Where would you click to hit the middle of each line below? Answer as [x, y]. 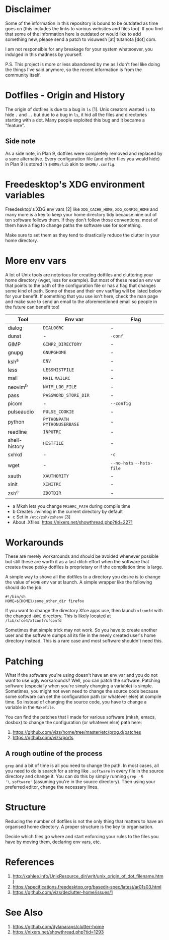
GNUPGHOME [55, 352]
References [30, 862]
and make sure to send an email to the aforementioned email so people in [81, 302]
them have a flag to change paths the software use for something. [74, 225]
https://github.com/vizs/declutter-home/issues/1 [63, 892]
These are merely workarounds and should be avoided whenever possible [82, 556]
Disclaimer [28, 9]
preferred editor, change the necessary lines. [52, 787]
